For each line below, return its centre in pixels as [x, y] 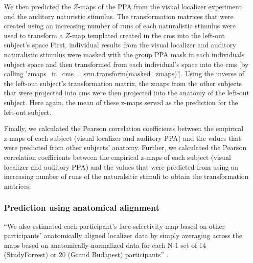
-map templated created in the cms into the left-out [147, 35]
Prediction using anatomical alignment [82, 208]
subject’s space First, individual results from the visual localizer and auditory [120, 45]
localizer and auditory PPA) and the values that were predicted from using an [121, 166]
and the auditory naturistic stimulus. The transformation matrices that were [119, 16]
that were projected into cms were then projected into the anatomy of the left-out [127, 93]
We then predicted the [37, 6]
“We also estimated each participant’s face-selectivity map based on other [115, 226]
